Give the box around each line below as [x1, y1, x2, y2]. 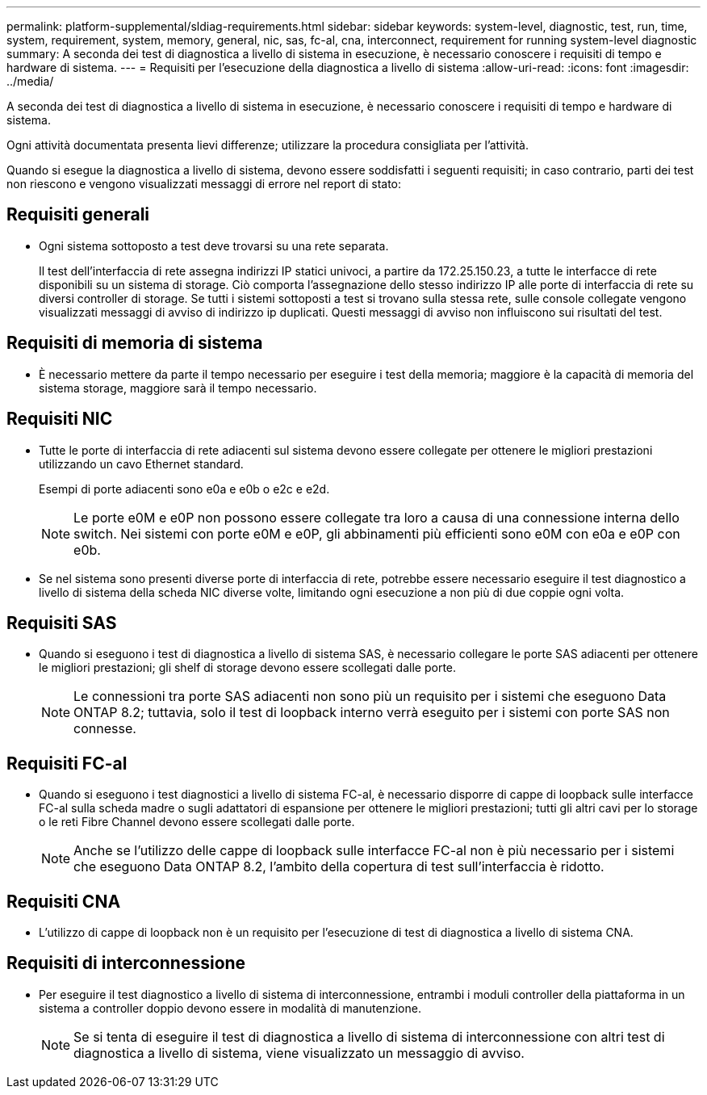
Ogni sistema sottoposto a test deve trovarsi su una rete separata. [39, 238, 389, 253]
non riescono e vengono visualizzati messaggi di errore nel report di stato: [6, 177, 402, 191]
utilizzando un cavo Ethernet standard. [39, 456, 244, 471]
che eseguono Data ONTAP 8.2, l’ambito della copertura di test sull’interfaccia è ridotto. [73, 858, 605, 875]
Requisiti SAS [6, 612, 117, 633]
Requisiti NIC [6, 409, 113, 430]
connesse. [73, 720, 136, 737]
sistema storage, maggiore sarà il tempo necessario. [39, 380, 317, 395]
